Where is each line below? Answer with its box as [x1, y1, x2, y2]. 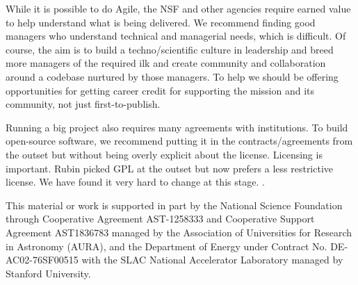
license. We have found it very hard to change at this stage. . [6, 174, 265, 189]
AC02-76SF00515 [6, 252, 79, 267]
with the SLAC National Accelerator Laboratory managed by [81, 252, 343, 267]
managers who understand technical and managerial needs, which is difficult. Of [6, 28, 346, 43]
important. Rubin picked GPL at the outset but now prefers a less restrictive [6, 161, 334, 175]
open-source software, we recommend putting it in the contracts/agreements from [6, 133, 353, 148]
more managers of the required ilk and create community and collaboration [6, 56, 326, 70]
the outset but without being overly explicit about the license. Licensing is [6, 147, 323, 161]
